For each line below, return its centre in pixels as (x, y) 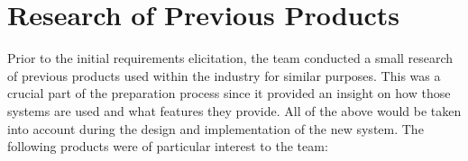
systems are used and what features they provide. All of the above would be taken (234, 110)
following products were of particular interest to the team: (168, 146)
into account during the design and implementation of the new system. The (216, 128)
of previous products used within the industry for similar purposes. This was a (224, 75)
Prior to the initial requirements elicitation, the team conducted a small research (230, 58)
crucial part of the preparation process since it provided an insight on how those (229, 93)
